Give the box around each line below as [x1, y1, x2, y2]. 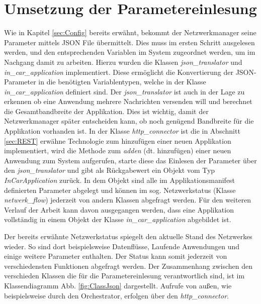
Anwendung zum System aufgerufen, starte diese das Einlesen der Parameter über [4, 155, 257, 165]
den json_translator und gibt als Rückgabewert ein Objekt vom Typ [4, 165, 215, 175]
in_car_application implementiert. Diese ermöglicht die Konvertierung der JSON [4, 66, 254, 77]
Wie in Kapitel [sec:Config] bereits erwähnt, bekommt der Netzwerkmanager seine [4, 27, 256, 38]
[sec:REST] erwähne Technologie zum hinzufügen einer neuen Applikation [4, 135, 231, 146]
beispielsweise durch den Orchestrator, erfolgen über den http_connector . [4, 290, 229, 300]
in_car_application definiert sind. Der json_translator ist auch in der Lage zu [4, 86, 245, 96]
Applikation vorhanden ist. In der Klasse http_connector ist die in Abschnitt [4, 126, 240, 136]
